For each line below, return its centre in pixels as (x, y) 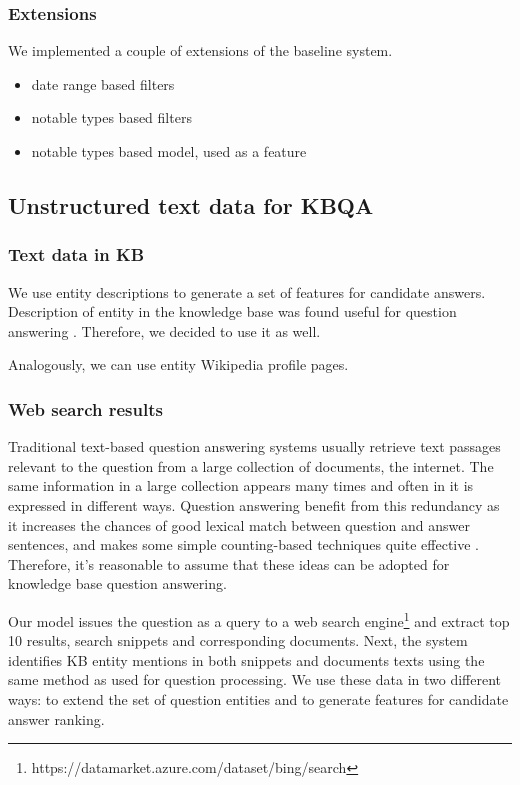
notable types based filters (111, 117)
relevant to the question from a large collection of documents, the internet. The (251, 465)
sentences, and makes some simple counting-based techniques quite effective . (244, 544)
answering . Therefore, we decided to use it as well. (164, 330)
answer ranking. (56, 718)
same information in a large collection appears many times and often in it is (241, 485)
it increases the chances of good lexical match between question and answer (239, 524)
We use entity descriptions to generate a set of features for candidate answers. (247, 291)
